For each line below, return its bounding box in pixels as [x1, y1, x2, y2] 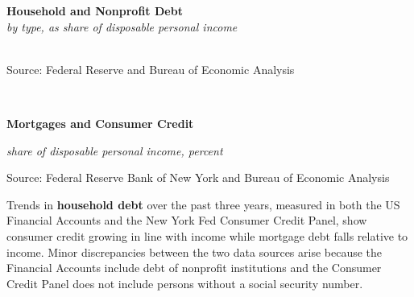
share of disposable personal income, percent [6, 142, 223, 159]
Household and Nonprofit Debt [6, 2, 183, 19]
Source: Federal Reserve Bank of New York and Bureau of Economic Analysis [6, 169, 390, 186]
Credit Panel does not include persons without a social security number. [6, 274, 363, 291]
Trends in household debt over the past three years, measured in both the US [6, 196, 400, 212]
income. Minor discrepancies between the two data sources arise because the [6, 243, 383, 260]
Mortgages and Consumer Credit [6, 114, 194, 131]
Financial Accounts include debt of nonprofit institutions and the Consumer [6, 259, 382, 276]
